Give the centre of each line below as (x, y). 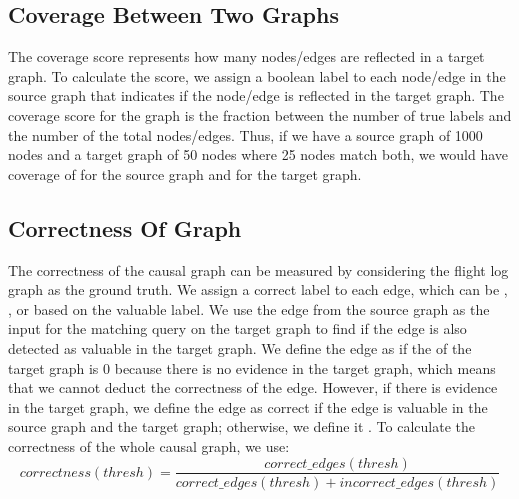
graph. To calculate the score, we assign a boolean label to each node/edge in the (257, 75)
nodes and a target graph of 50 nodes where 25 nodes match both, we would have (258, 154)
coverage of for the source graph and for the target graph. (185, 173)
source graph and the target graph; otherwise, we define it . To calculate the (241, 426)
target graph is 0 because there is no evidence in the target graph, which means (252, 367)
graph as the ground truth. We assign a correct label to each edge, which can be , (258, 289)
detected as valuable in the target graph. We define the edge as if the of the (240, 347)
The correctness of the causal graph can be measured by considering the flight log (258, 269)
